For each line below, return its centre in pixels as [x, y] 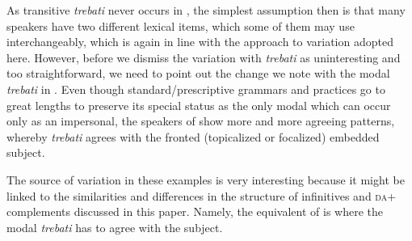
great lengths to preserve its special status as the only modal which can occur [199, 105]
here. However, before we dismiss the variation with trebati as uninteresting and [204, 57]
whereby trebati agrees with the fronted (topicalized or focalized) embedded [193, 136]
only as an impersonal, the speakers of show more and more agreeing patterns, [201, 121]
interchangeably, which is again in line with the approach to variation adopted [200, 42]
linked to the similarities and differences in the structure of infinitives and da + [202, 195]
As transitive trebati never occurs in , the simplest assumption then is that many [206, 10]
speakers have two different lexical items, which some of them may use [181, 25]
